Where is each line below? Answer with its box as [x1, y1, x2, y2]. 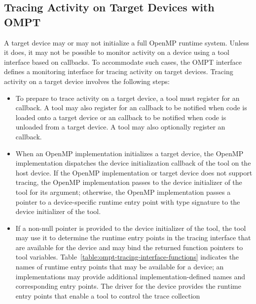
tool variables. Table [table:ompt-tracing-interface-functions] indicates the [15, 252, 239, 262]
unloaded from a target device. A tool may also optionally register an [15, 122, 225, 132]
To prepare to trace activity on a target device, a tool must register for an [15, 92, 240, 103]
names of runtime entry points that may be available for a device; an [15, 261, 224, 272]
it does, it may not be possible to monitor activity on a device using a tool [4, 47, 229, 57]
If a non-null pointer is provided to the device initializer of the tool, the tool [15, 222, 246, 233]
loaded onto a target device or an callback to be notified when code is [15, 112, 226, 122]
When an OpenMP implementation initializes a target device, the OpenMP [15, 148, 244, 158]
